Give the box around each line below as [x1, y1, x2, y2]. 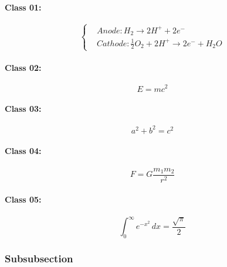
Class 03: [5, 102, 42, 115]
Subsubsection [5, 251, 73, 265]
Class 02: [5, 61, 42, 74]
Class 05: [5, 193, 42, 206]
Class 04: [5, 145, 42, 157]
